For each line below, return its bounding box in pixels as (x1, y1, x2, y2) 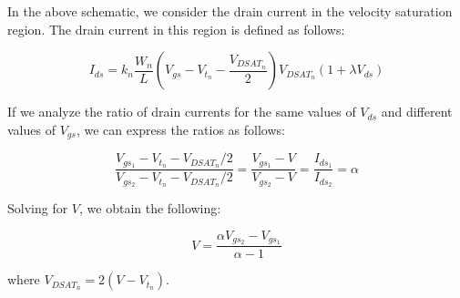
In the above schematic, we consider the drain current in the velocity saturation (7, 2, 453, 20)
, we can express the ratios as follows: (76, 119, 285, 139)
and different (381, 102, 453, 121)
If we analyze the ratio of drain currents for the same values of (7, 102, 356, 121)
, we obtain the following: (79, 198, 221, 217)
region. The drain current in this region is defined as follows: (7, 19, 345, 38)
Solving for (7, 198, 68, 217)
